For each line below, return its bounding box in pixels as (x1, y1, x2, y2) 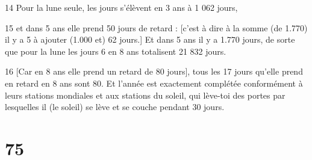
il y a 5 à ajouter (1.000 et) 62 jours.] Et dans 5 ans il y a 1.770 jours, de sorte (5, 33, 295, 46)
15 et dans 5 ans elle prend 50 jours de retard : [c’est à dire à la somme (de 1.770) (5, 21, 308, 34)
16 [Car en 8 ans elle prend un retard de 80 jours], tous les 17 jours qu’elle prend (5, 65, 303, 78)
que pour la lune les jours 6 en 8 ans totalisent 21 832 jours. (5, 45, 226, 57)
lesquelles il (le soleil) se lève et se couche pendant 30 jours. (5, 100, 225, 113)
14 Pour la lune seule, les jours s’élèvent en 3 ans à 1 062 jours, (5, 1, 238, 13)
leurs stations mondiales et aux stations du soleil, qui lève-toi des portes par (5, 88, 285, 101)
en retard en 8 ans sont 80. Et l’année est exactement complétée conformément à (5, 76, 303, 89)
